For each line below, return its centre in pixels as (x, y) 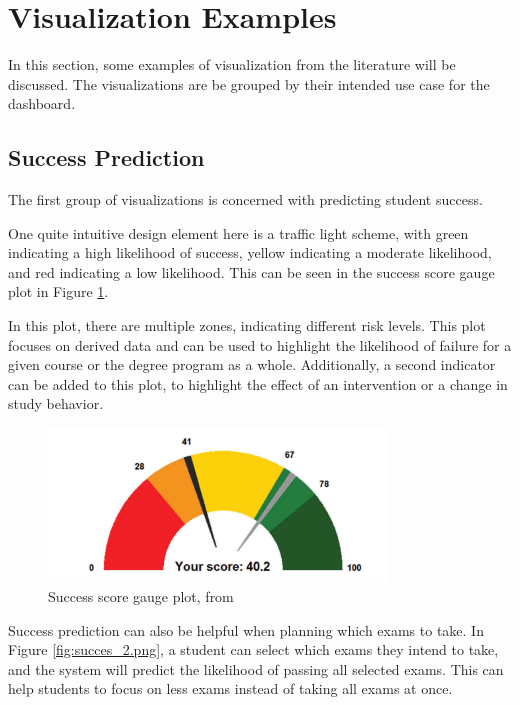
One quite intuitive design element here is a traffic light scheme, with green (238, 232)
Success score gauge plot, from (141, 595)
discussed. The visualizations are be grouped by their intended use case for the (249, 83)
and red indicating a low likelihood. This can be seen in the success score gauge (251, 271)
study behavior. (56, 403)
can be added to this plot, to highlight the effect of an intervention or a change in (258, 383)
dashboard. (42, 103)
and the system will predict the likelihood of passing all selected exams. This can (256, 668)
